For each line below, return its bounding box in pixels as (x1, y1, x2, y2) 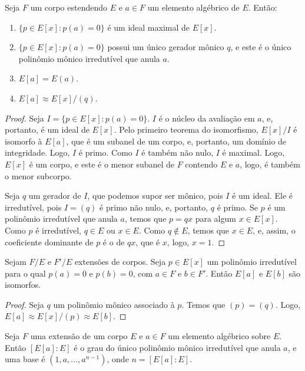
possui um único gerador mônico (107, 41, 224, 53)
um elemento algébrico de (147, 1, 240, 13)
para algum (195, 212, 236, 225)
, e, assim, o (253, 224, 296, 236)
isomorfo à (5, 134, 42, 147)
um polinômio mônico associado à (53, 298, 175, 310)
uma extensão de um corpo (30, 330, 128, 342)
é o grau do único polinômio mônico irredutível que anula (74, 341, 281, 353)
